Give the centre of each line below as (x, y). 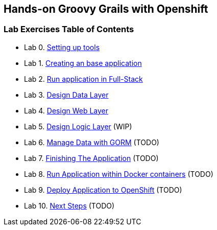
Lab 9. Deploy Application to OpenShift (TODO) (103, 190)
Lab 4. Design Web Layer (66, 110)
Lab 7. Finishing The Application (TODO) (91, 158)
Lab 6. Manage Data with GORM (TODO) (92, 142)
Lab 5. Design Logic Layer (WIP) (78, 126)
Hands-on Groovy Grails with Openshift (106, 9)
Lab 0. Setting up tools (62, 47)
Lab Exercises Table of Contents (69, 29)
